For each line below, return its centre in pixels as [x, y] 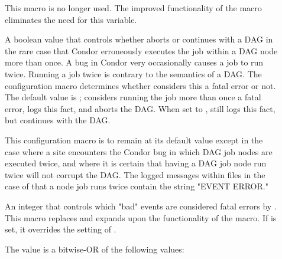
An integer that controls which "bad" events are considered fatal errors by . [141, 206]
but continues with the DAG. [58, 120]
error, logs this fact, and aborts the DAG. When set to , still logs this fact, [140, 108]
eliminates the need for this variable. [71, 19]
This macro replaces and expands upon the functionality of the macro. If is [141, 217]
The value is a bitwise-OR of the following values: [95, 249]
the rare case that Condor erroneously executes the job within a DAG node [141, 50]
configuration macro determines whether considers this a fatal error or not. [140, 85]
